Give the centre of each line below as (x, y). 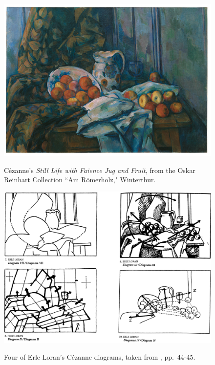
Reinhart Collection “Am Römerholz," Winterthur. (80, 180)
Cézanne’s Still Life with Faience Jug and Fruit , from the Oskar (100, 170)
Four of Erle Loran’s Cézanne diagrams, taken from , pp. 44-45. (100, 356)
